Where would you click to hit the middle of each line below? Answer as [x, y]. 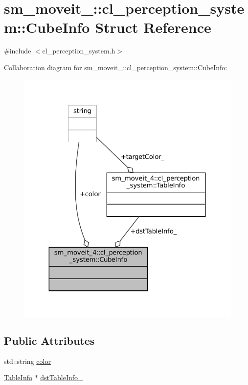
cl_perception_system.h [79, 51]
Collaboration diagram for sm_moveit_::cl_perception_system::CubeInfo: [116, 67]
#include [18, 51]
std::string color [27, 361]
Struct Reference [153, 27]
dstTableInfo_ [62, 377]
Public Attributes [49, 340]
